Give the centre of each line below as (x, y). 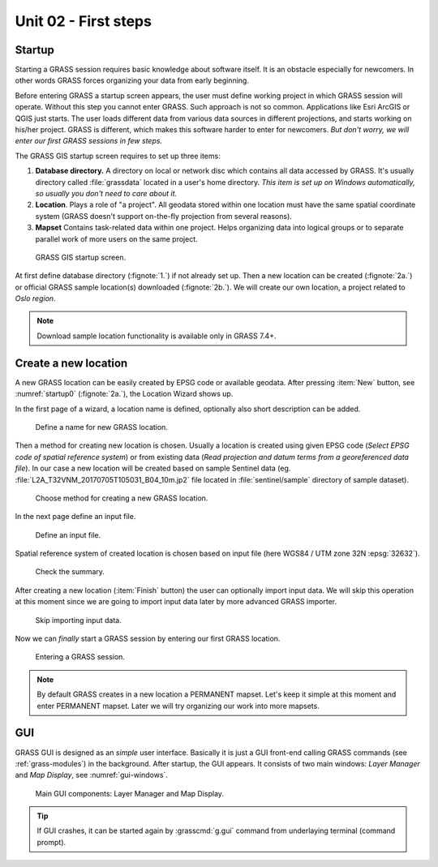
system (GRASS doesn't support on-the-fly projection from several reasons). (163, 216)
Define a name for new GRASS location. (101, 427)
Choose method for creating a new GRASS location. (122, 498)
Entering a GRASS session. (80, 657)
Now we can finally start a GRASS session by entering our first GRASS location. (148, 639)
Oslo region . (35, 298)
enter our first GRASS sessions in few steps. (88, 141)
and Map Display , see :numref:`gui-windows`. (91, 775)
